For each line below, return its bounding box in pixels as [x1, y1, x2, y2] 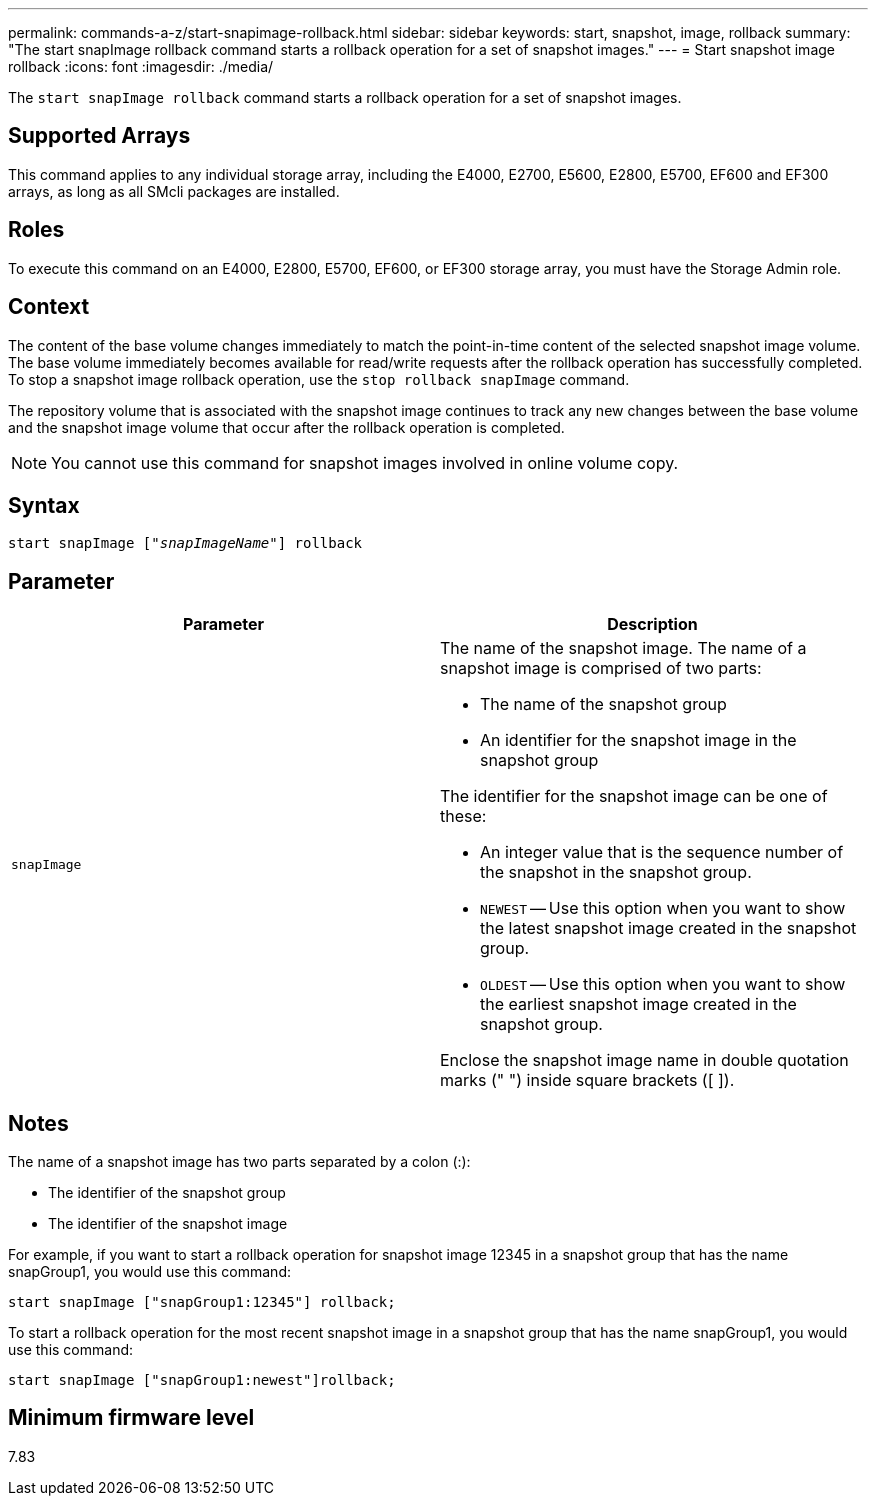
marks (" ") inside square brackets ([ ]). [440, 1070, 735, 1091]
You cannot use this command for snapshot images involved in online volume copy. [51, 452, 679, 473]
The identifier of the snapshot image [48, 1215, 288, 1233]
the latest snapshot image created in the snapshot [480, 918, 857, 939]
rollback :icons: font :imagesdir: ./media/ [8, 58, 274, 75]
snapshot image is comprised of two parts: [440, 658, 762, 679]
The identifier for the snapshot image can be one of [440, 786, 828, 807]
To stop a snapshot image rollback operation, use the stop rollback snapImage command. [8, 370, 630, 388]
